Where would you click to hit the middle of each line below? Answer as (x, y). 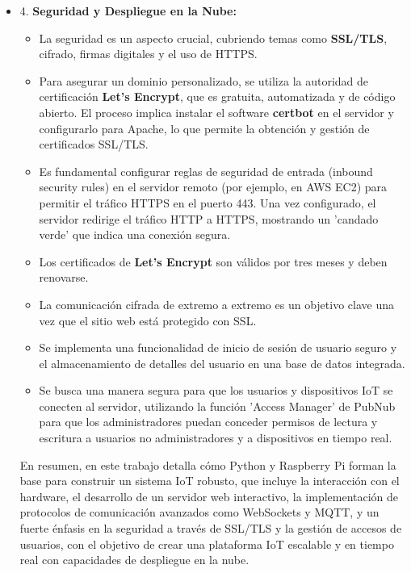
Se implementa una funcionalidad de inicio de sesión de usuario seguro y (218, 347)
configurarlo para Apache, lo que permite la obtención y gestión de (204, 128)
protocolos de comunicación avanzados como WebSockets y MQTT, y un (199, 512)
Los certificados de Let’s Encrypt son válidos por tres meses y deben (213, 261)
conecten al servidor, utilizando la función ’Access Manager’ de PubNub (217, 406)
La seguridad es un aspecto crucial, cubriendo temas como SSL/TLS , (213, 38)
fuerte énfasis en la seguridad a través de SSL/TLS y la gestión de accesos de (211, 528)
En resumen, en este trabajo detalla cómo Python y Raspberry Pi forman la (208, 464)
